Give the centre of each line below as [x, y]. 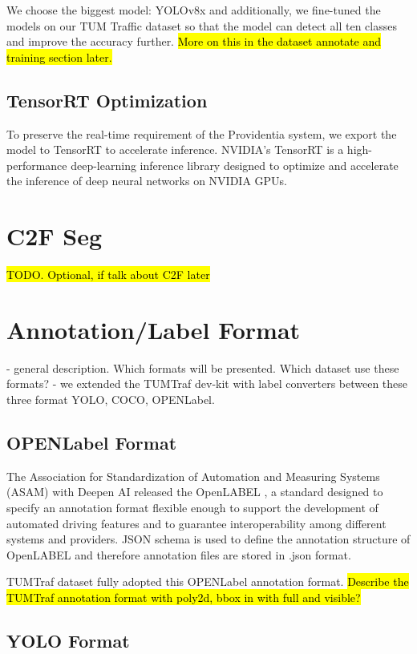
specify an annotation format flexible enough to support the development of [192, 507]
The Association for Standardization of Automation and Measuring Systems [193, 476]
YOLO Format [68, 640]
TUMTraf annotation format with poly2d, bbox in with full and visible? [184, 597]
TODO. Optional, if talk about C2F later [108, 275]
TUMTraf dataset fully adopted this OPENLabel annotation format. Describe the [208, 581]
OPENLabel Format [92, 442]
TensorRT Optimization [107, 100]
